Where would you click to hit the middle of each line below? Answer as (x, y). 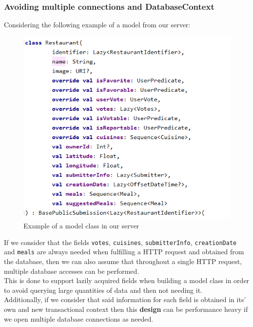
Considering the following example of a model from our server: (97, 25)
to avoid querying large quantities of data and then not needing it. (103, 290)
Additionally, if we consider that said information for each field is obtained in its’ (125, 299)
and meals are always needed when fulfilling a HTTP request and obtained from (124, 252)
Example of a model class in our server (81, 226)
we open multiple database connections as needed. (79, 318)
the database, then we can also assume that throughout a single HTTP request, (123, 261)
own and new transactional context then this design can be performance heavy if (126, 309)
